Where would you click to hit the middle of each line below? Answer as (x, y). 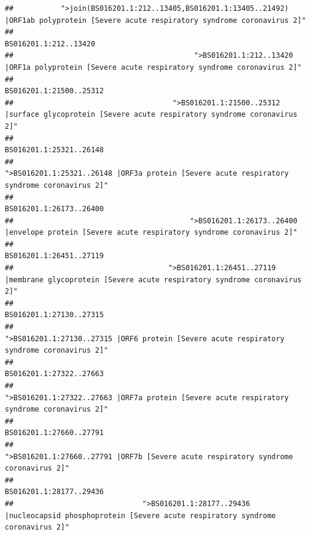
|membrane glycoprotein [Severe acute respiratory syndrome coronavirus (153, 280)
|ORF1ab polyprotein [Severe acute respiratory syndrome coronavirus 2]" (156, 20)
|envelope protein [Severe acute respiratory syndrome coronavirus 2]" (151, 233)
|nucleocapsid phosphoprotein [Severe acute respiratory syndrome (141, 515)
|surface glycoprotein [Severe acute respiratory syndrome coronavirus (151, 115)
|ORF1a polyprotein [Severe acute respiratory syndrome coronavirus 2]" (153, 67)
